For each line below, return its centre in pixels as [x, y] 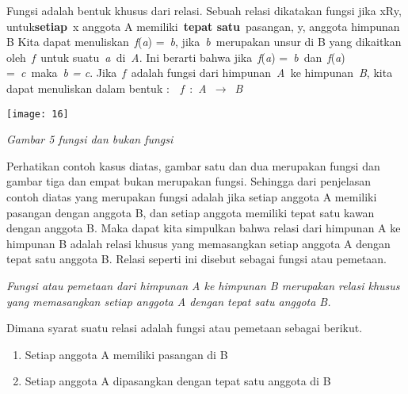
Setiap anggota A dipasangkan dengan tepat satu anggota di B [178, 381]
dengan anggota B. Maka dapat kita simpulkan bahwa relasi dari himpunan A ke [204, 228]
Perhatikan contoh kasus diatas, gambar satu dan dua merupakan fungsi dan [193, 165]
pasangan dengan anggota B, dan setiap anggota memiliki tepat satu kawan [191, 212]
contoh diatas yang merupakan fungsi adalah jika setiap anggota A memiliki [192, 197]
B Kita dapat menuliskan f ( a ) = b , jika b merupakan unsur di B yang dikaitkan [204, 42]
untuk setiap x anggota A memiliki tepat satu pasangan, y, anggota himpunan [203, 26]
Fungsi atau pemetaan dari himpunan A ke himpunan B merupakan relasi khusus [203, 285]
